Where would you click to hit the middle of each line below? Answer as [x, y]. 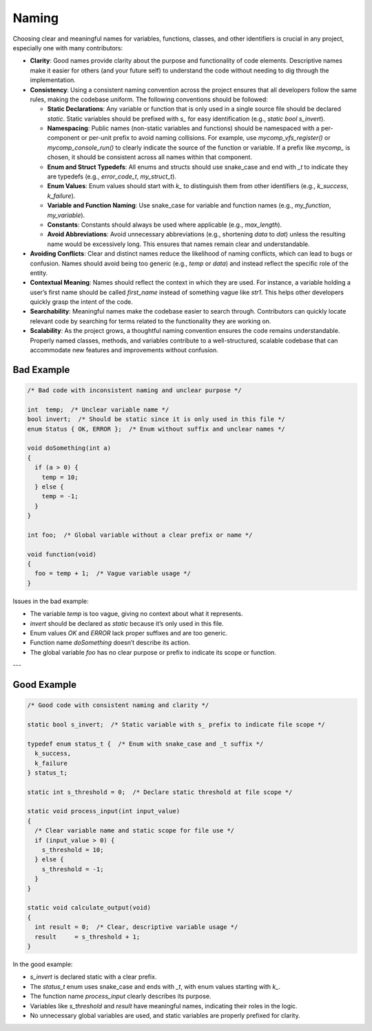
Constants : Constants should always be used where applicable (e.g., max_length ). [165, 225]
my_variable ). [66, 215]
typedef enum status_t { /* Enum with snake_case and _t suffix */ [145, 744]
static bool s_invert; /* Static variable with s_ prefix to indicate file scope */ [176, 724]
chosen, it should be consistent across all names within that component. [150, 157]
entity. [39, 273]
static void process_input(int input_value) [104, 811]
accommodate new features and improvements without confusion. [124, 350]
